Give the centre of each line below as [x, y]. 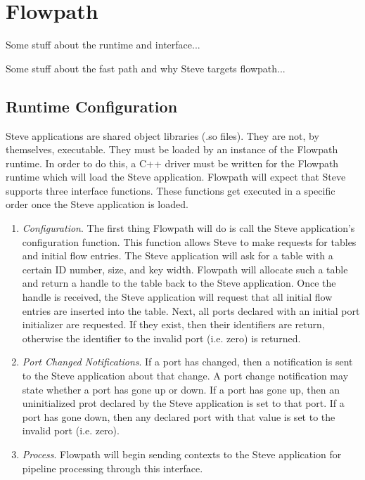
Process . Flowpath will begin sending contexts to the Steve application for [182, 454]
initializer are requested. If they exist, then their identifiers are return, [173, 324]
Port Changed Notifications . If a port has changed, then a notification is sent [187, 362]
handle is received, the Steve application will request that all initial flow [177, 297]
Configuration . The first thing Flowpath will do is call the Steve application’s [188, 228]
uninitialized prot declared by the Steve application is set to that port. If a [183, 403]
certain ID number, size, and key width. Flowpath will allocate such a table [185, 269]
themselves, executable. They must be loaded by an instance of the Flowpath [172, 149]
